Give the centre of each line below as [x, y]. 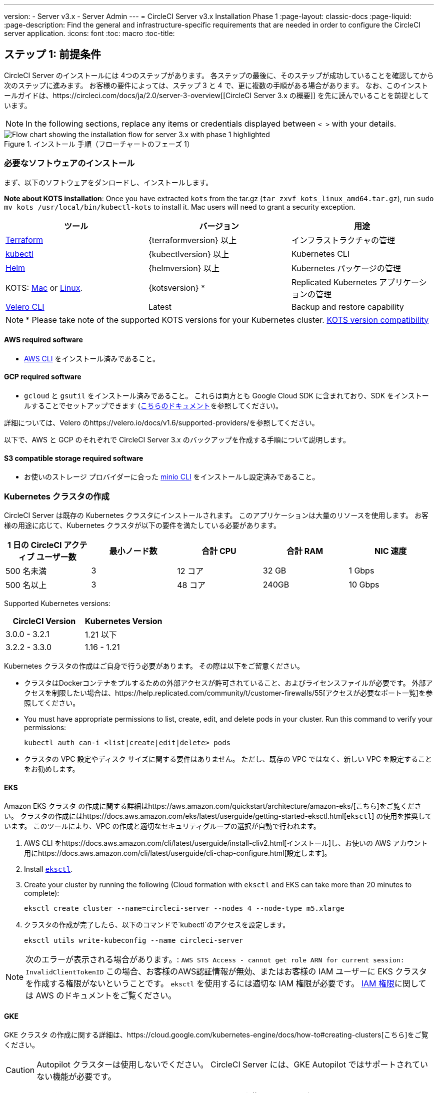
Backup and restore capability [347, 307]
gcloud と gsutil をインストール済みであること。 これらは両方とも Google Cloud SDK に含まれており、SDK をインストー [226, 396]
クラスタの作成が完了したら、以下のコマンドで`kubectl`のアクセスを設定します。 [157, 925]
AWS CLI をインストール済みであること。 [92, 358]
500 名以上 [26, 585]
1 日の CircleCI [35, 545]
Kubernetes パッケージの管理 [346, 268]
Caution [20, 1070]
